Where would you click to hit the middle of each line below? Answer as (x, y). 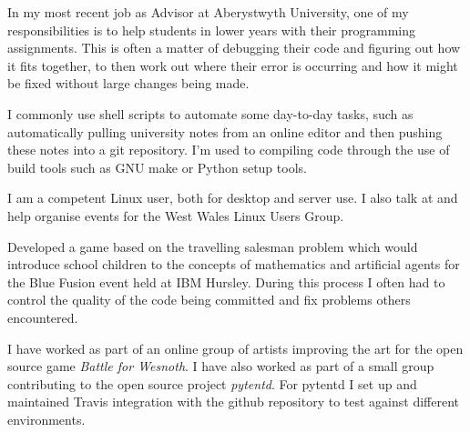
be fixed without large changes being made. (128, 83)
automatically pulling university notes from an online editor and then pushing (225, 131)
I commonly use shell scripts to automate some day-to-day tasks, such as (210, 113)
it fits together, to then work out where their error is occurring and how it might (233, 65)
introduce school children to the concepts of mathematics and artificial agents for (234, 264)
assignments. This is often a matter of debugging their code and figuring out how (234, 48)
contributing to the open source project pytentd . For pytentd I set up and (212, 383)
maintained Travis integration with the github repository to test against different (233, 402)
